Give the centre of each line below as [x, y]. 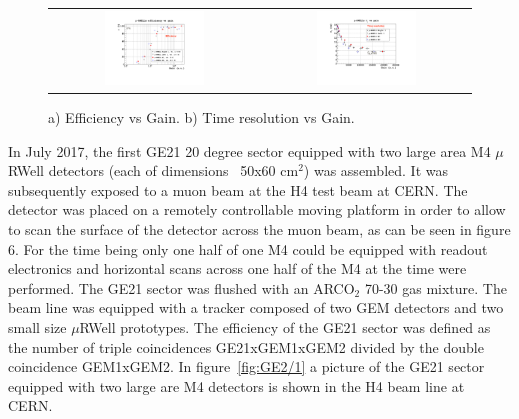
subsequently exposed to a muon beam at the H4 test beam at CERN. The [238, 189]
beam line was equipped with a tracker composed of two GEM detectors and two [256, 307]
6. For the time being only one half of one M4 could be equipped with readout [248, 248]
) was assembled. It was [375, 170]
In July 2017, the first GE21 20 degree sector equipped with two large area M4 [249, 150]
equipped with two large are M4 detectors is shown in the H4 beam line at [236, 385]
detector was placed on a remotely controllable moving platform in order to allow [257, 209]
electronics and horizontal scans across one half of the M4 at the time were [237, 268]
